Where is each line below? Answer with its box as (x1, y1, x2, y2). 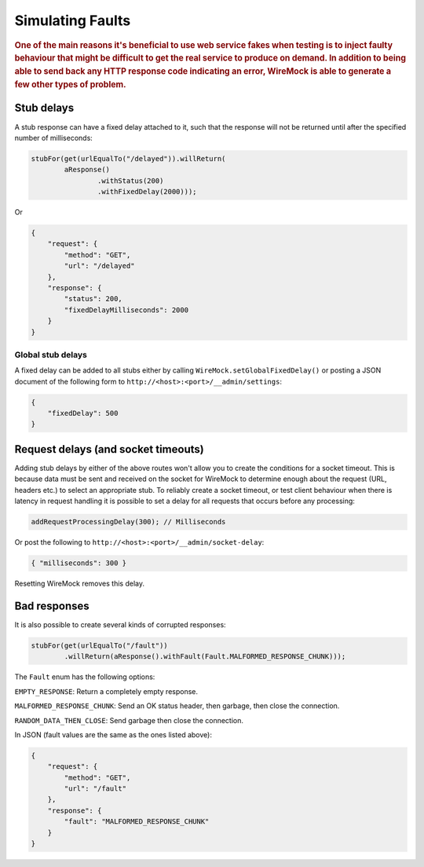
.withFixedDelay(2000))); (97, 187, 197, 197)
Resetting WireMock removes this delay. (14, 579, 145, 589)
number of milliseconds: (14, 133, 93, 142)
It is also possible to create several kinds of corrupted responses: (14, 620, 227, 629)
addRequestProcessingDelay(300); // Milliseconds (31, 517, 226, 527)
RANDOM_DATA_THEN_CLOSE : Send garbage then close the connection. (14, 715, 243, 725)
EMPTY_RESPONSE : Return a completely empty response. (14, 686, 199, 696)
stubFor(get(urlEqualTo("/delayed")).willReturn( (31, 154, 226, 163)
